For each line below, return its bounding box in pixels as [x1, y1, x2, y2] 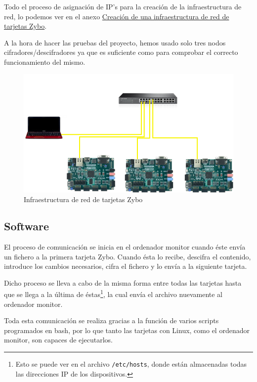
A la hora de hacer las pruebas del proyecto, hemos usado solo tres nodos [4, 37, 226, 47]
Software [4, 218, 49, 234]
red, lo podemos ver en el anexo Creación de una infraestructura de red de [4, 11, 229, 21]
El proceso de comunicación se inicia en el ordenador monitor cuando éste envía [4, 242, 246, 252]
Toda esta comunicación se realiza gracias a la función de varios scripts [4, 315, 219, 326]
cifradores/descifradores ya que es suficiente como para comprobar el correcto [4, 47, 238, 57]
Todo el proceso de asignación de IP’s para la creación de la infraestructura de [4, 1, 242, 11]
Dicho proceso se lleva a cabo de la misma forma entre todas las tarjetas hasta [4, 277, 242, 288]
